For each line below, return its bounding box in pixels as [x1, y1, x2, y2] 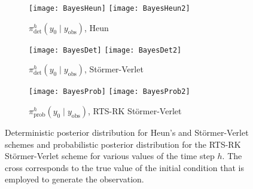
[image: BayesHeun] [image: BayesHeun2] [29, 4, 190, 13]
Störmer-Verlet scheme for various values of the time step [5, 150, 215, 162]
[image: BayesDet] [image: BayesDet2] [29, 45, 182, 54]
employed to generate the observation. [5, 173, 144, 185]
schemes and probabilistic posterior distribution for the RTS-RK [5, 138, 241, 150]
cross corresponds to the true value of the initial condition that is [5, 161, 244, 173]
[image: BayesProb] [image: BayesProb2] [29, 87, 190, 96]
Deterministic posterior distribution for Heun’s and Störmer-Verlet [5, 126, 249, 138]
